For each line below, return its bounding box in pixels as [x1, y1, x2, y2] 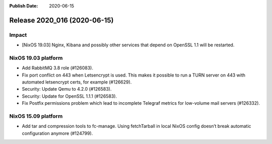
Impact [9, 31, 27, 38]
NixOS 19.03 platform [9, 54, 63, 61]
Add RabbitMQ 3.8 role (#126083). [22, 65, 93, 71]
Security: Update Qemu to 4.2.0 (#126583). [22, 86, 112, 92]
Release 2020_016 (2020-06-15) [9, 16, 114, 25]
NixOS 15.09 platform [9, 113, 63, 120]
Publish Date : [9, 3, 38, 9]
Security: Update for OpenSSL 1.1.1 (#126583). [22, 93, 117, 99]
